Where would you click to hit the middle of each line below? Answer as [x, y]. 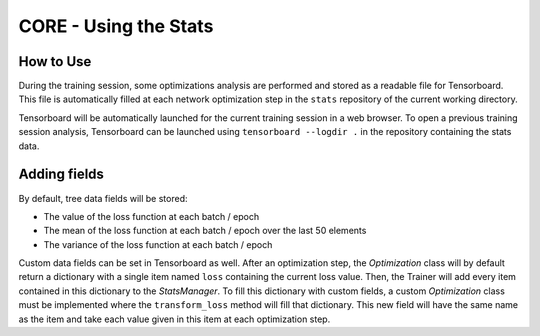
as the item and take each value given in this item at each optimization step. [174, 319]
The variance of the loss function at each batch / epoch [158, 244]
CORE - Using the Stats [116, 26]
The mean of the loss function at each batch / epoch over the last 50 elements [205, 231]
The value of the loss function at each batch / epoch [151, 216]
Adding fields [61, 174]
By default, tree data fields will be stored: [103, 198]
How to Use [55, 61]
